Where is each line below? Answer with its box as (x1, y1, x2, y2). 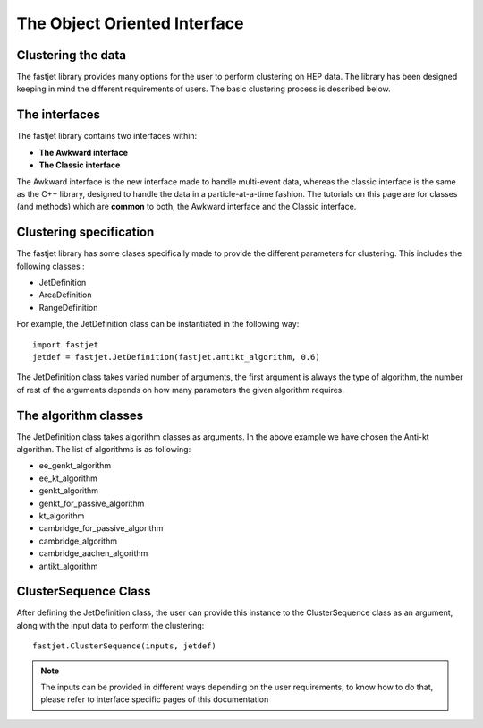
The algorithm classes (16, 407, 143, 423)
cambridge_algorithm (38, 535, 118, 546)
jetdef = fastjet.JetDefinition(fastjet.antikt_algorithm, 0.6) (32, 352, 321, 362)
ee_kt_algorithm (38, 473, 97, 484)
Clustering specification (16, 225, 155, 240)
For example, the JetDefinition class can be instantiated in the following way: (16, 319, 300, 330)
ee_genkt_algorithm (38, 460, 112, 471)
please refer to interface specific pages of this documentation (40, 694, 269, 705)
